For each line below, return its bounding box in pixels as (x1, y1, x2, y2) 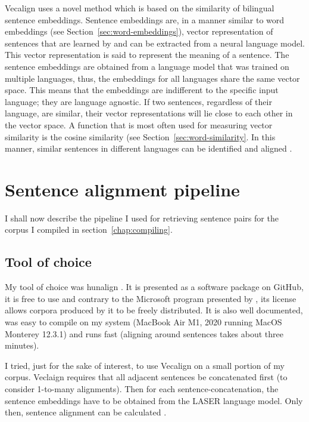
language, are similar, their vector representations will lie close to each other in (5, 107, 293, 119)
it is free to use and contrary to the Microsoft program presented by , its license (5, 292, 296, 304)
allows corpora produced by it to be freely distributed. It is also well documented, (5, 304, 303, 316)
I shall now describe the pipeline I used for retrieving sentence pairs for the (5, 211, 279, 224)
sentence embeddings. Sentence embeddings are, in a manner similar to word (5, 13, 285, 26)
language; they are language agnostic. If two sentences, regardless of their (5, 95, 272, 107)
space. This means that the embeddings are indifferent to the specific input (5, 84, 279, 96)
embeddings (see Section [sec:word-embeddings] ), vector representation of (5, 25, 273, 38)
